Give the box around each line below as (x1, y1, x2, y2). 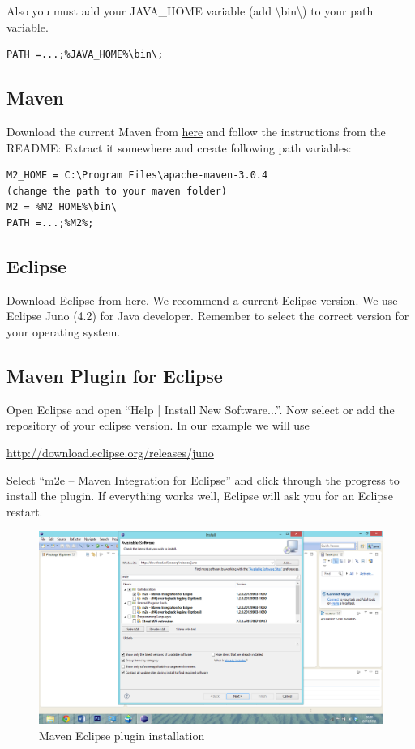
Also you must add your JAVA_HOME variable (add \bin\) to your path (6, 2, 374, 19)
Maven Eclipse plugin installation (39, 726, 205, 743)
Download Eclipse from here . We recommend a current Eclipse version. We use (6, 291, 398, 308)
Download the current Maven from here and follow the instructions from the (6, 122, 386, 139)
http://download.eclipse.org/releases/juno (6, 443, 214, 460)
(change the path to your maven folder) (6, 185, 228, 197)
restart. (6, 503, 43, 520)
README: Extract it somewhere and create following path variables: (6, 139, 352, 156)
